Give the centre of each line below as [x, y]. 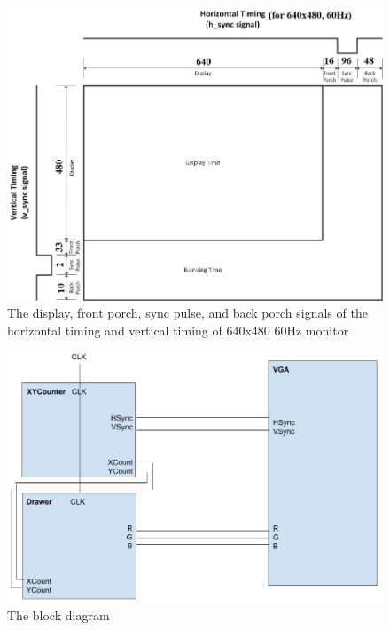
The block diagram [58, 614]
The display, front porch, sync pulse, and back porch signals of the [187, 313]
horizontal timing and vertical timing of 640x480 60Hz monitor [178, 330]
